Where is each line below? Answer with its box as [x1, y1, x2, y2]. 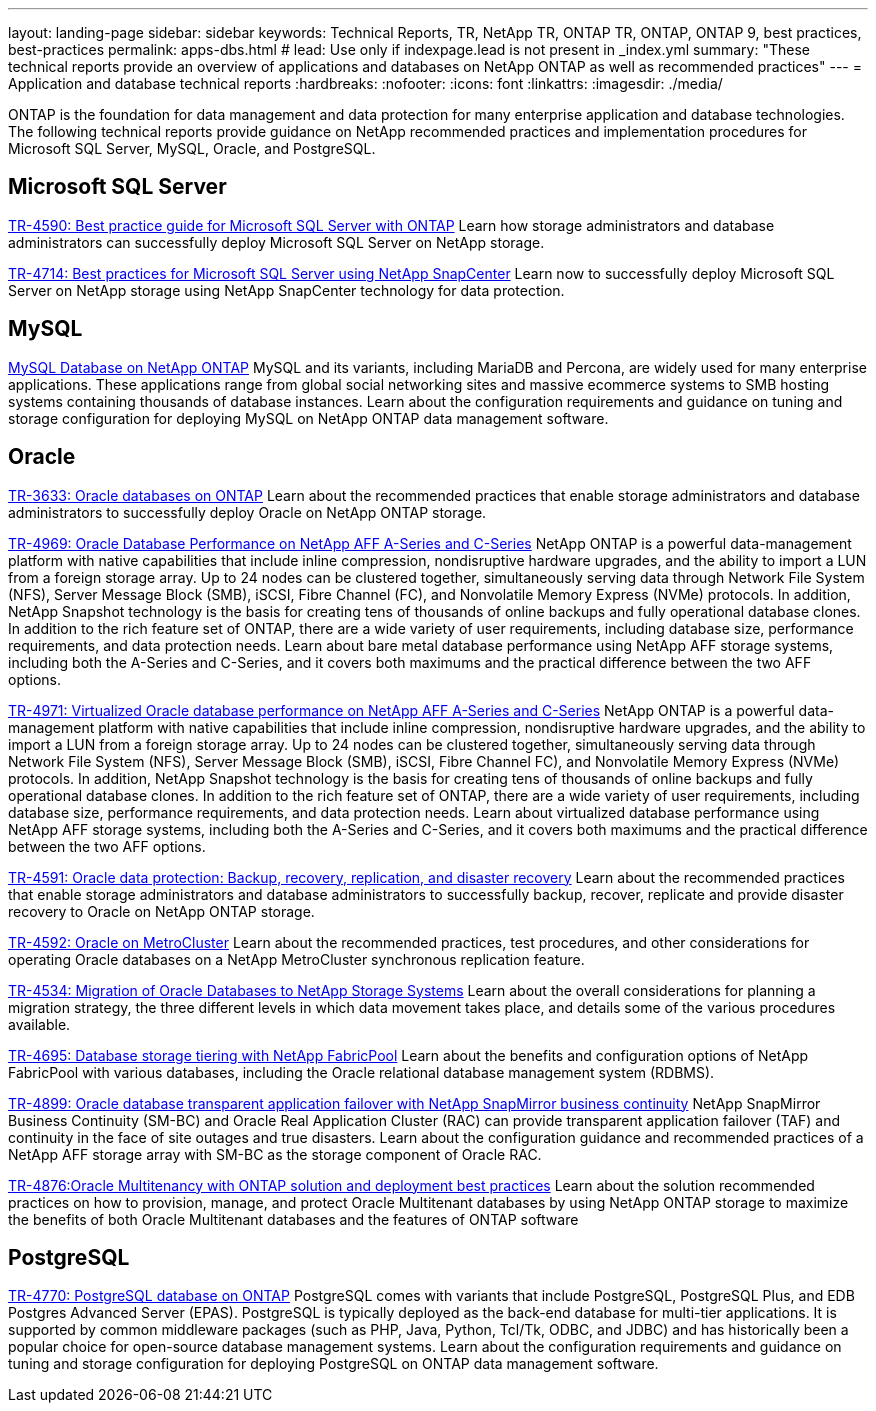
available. [8, 1015, 71, 1033]
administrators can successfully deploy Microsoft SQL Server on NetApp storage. [8, 233, 545, 251]
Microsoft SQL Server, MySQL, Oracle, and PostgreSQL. [8, 140, 376, 157]
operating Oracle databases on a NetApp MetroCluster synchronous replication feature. [8, 950, 585, 968]
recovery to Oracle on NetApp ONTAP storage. [8, 902, 315, 920]
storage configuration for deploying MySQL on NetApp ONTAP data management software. [8, 409, 609, 427]
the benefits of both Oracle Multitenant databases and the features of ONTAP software [8, 1210, 579, 1228]
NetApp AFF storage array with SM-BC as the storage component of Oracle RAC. [8, 1145, 542, 1163]
